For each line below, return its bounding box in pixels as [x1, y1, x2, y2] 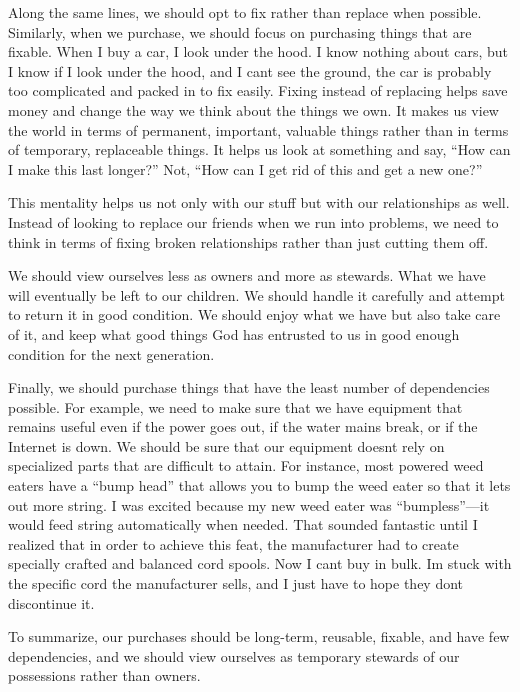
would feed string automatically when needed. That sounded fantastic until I [8, 514, 478, 535]
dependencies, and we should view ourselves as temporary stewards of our [8, 645, 460, 666]
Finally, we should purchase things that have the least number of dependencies [8, 377, 490, 398]
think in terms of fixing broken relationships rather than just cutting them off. [8, 231, 489, 252]
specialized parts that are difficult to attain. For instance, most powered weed [8, 455, 484, 476]
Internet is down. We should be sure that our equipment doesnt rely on [8, 435, 445, 456]
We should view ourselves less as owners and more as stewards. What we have [8, 265, 486, 286]
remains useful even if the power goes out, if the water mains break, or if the [8, 416, 478, 437]
